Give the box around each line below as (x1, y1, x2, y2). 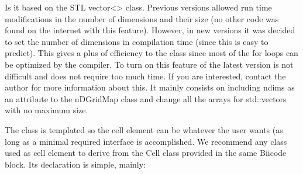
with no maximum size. (5, 104, 88, 116)
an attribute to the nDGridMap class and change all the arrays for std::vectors (5, 92, 287, 105)
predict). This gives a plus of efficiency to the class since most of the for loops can (5, 47, 298, 59)
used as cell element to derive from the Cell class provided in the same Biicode (5, 147, 287, 159)
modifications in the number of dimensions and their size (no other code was (5, 12, 279, 25)
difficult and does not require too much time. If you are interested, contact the (5, 69, 286, 82)
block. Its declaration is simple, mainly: (5, 158, 146, 170)
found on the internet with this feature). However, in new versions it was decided (5, 24, 295, 36)
